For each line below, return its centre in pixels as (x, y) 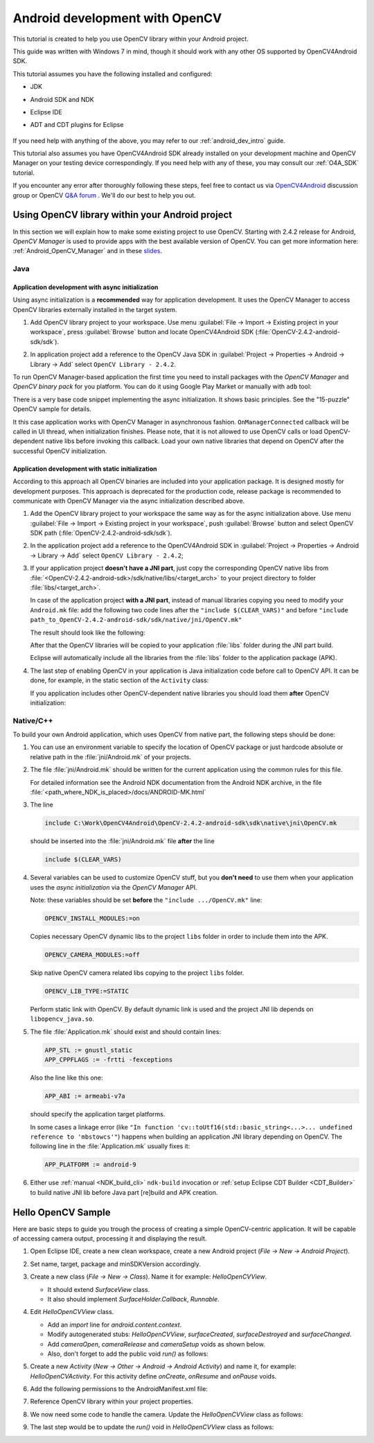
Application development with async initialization (86, 287)
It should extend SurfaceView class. (99, 1289)
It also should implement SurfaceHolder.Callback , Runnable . (133, 1299)
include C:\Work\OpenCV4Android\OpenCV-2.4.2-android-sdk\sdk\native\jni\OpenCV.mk (191, 823)
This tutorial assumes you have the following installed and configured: (113, 74)
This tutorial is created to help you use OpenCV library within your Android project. (131, 39)
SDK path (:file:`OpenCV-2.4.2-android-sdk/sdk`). (101, 533)
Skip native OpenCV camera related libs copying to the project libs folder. (137, 973)
